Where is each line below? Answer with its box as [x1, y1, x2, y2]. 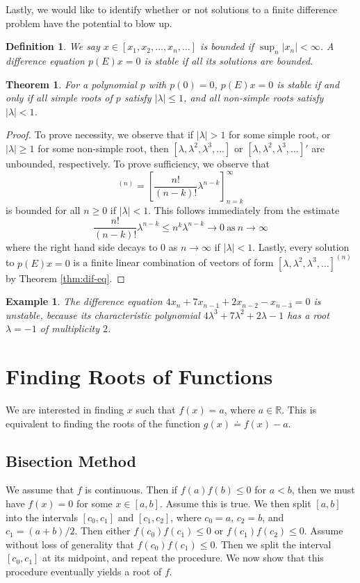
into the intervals [6, 509, 78, 524]
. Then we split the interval [215, 536, 332, 551]
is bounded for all [6, 202, 81, 217]
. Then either [74, 523, 131, 538]
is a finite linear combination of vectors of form [73, 255, 274, 270]
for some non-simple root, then [38, 140, 169, 155]
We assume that [6, 482, 74, 497]
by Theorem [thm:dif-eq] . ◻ [6, 270, 125, 285]
